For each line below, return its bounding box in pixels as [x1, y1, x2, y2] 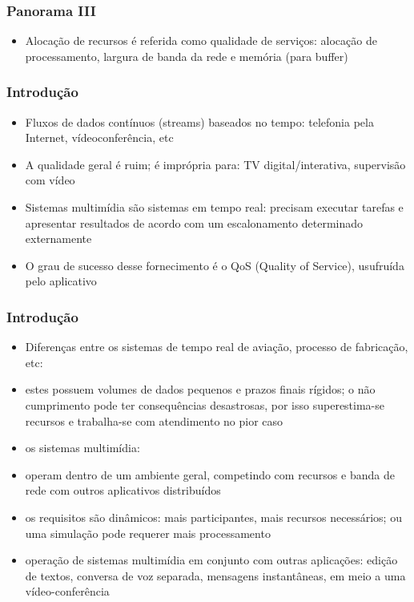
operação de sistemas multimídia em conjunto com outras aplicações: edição [25, 551, 398, 568]
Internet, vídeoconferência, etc [25, 129, 174, 146]
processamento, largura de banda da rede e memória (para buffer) [25, 47, 348, 64]
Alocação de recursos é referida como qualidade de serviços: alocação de [25, 32, 377, 49]
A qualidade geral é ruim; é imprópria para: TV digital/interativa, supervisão [25, 156, 406, 172]
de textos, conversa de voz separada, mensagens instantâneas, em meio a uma [25, 567, 406, 584]
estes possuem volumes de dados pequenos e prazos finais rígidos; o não [25, 381, 376, 398]
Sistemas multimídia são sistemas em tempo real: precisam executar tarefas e [25, 199, 404, 215]
